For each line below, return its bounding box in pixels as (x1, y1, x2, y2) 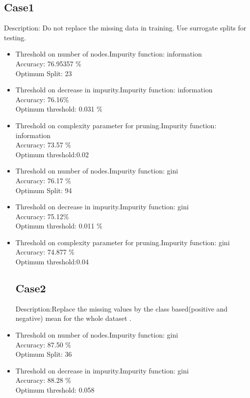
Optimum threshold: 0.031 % (15, 104, 102, 114)
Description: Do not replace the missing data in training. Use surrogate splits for (4, 23, 247, 33)
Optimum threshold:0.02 (15, 149, 89, 159)
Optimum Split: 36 (15, 349, 72, 359)
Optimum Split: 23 (15, 68, 72, 78)
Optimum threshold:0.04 (15, 256, 89, 267)
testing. (4, 32, 26, 42)
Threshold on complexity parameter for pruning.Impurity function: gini (15, 237, 230, 247)
